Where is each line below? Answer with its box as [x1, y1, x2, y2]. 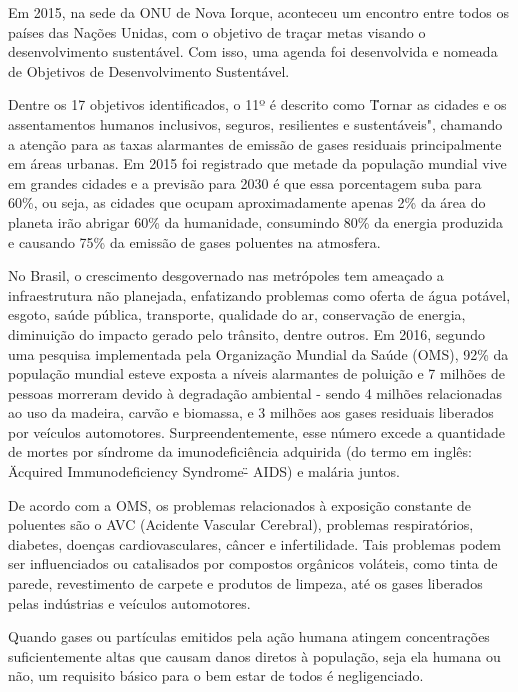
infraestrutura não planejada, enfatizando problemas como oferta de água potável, [8, 284, 511, 305]
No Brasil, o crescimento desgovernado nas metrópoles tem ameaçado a [8, 265, 444, 286]
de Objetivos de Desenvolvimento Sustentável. [8, 60, 290, 81]
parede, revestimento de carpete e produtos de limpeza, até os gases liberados [8, 573, 483, 594]
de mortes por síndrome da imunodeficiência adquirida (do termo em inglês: [8, 441, 472, 462]
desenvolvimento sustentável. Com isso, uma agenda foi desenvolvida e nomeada [8, 41, 498, 62]
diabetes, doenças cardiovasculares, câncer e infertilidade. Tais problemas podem [8, 533, 501, 554]
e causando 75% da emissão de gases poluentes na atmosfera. [8, 231, 381, 252]
